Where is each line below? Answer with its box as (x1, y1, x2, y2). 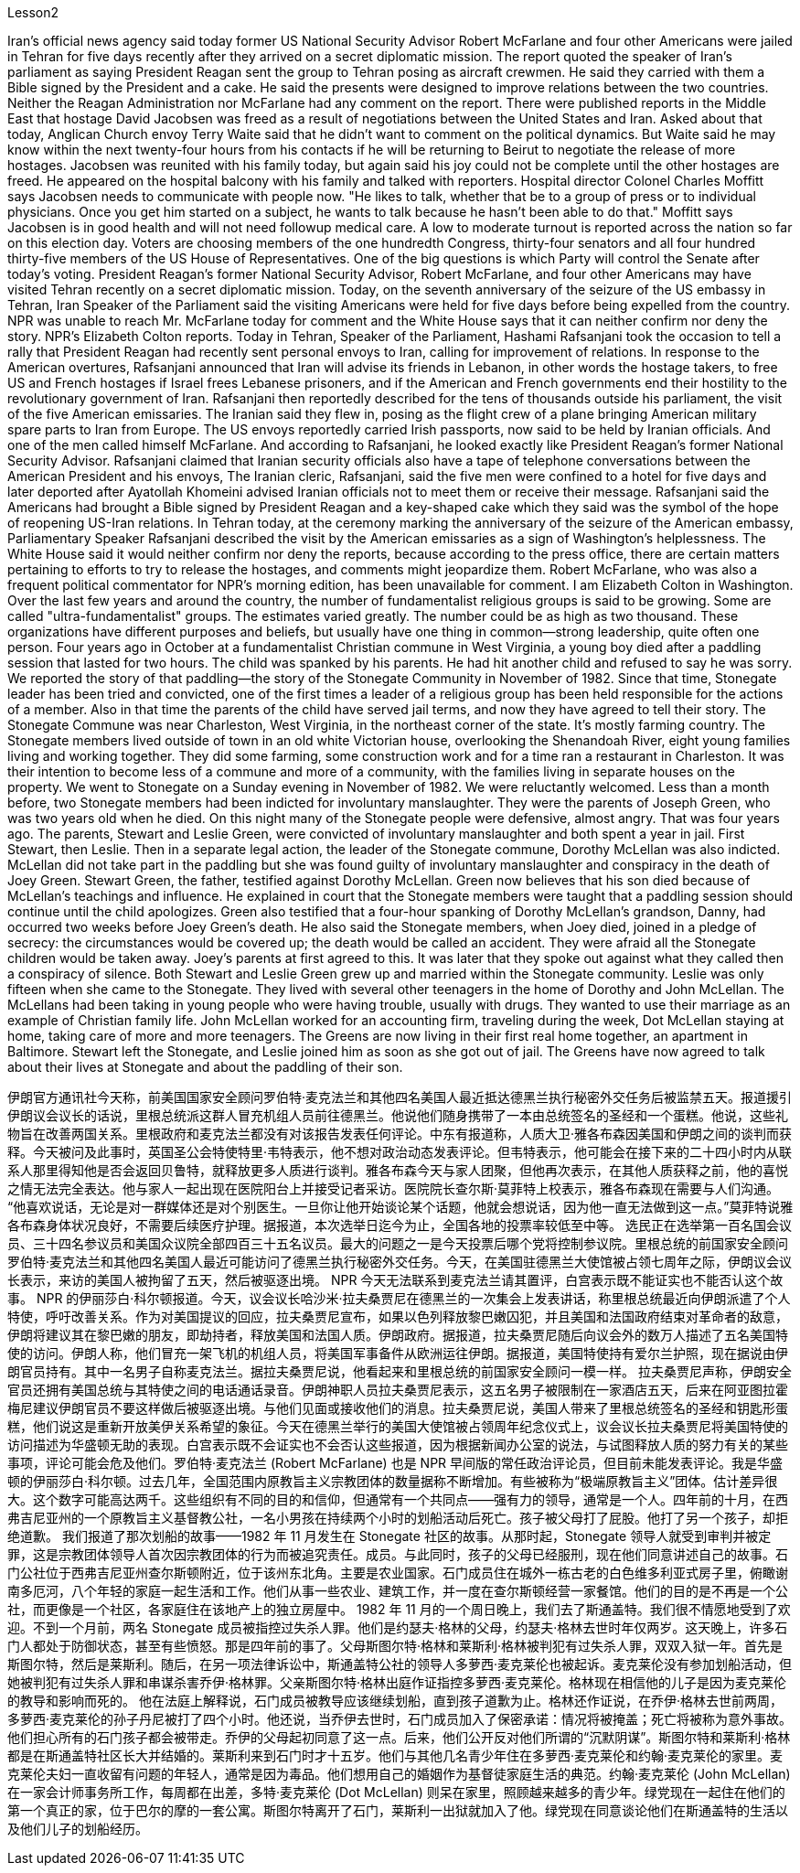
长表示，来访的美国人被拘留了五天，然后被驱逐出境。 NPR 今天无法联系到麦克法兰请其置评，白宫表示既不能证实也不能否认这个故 (7, 1272, 784, 1288)
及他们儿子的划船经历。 (7, 1821, 148, 1836)
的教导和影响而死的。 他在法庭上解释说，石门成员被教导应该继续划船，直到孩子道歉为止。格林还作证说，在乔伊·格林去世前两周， (7, 1693, 783, 1708)
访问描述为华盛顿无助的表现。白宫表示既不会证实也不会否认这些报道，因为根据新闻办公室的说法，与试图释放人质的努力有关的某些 (7, 1437, 788, 1452)
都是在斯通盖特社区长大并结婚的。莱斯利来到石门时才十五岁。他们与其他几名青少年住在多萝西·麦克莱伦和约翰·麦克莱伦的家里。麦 (7, 1748, 784, 1763)
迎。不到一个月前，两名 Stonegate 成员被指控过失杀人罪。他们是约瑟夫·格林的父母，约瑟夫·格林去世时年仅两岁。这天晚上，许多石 (7, 1620, 788, 1635)
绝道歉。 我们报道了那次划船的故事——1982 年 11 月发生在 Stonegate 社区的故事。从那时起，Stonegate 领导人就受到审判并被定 (7, 1528, 772, 1544)
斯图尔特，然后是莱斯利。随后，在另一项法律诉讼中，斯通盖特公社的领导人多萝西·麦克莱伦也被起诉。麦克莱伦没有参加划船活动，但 (7, 1656, 793, 1672)
